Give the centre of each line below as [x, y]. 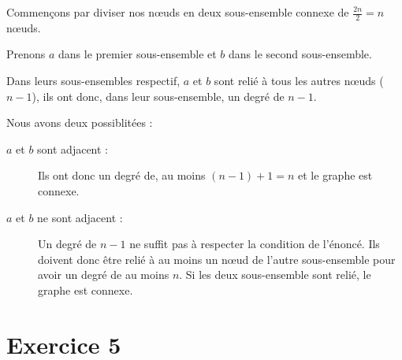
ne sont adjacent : [80, 217]
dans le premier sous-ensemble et [138, 54]
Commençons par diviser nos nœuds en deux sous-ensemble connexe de [178, 12]
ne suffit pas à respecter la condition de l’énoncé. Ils [255, 244]
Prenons [26, 54]
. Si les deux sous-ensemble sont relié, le [275, 275]
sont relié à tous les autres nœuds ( [299, 81]
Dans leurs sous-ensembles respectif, [93, 81]
